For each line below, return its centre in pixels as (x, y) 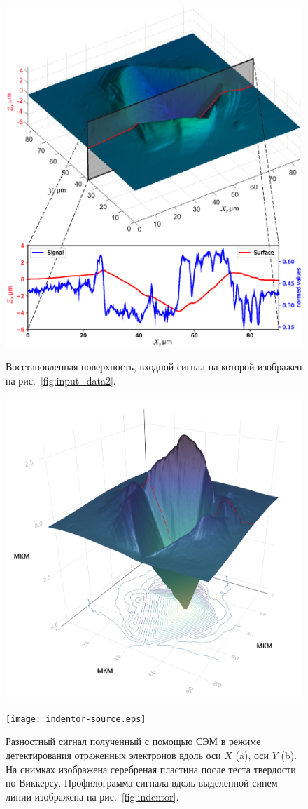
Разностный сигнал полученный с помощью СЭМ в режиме (133, 741)
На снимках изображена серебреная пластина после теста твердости (151, 769)
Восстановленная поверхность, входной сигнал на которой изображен (154, 367)
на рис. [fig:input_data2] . (61, 380)
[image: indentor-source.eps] (76, 719)
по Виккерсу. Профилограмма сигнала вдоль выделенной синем (142, 783)
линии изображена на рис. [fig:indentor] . (92, 796)
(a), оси (252, 755)
